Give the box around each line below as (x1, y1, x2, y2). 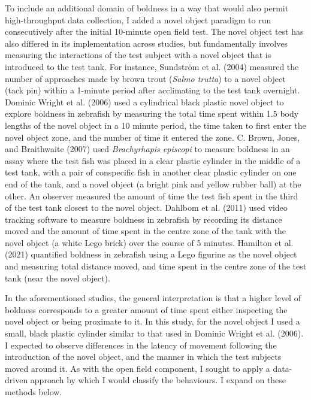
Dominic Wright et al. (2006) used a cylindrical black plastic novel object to (5, 95, 284, 108)
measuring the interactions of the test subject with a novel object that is (5, 49, 271, 61)
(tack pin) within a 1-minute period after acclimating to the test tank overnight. (5, 84, 300, 96)
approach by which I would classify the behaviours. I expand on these (30, 374, 286, 386)
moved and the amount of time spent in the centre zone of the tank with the (5, 225, 286, 237)
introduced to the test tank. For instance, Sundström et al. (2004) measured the (5, 60, 299, 72)
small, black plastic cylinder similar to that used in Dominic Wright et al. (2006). (5, 327, 304, 340)
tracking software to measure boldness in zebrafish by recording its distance (5, 213, 282, 225)
